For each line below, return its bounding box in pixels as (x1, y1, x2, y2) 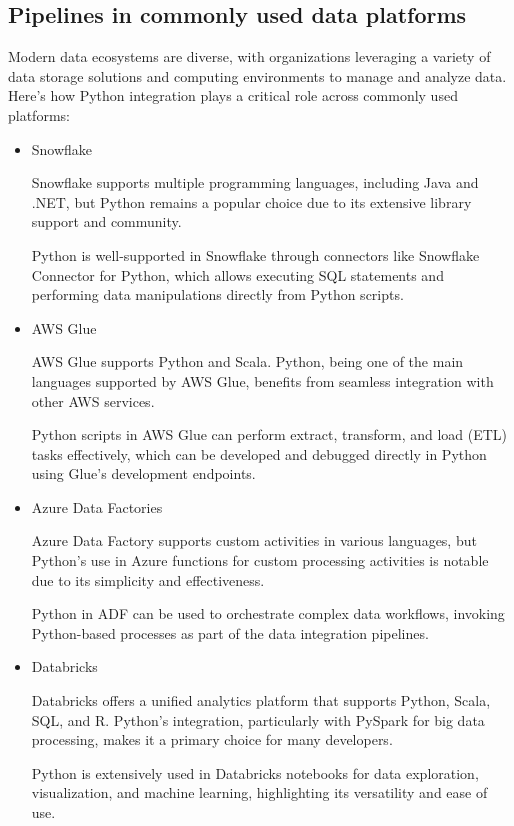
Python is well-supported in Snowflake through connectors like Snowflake (31, 244, 480, 265)
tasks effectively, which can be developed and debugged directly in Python (31, 443, 487, 464)
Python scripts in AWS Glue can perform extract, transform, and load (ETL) (31, 424, 508, 445)
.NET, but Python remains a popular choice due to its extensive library (31, 191, 472, 212)
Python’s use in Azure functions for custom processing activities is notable (31, 550, 489, 571)
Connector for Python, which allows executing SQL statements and (31, 264, 444, 285)
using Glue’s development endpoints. (31, 463, 256, 484)
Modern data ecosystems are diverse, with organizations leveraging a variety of (8, 46, 491, 67)
